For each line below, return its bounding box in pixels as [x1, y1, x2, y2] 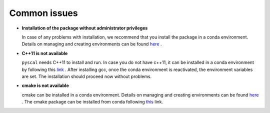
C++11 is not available [21, 50, 68, 56]
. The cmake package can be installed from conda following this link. [21, 99, 163, 105]
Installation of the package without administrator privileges [21, 25, 148, 31]
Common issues [9, 7, 78, 18]
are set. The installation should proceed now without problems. [21, 73, 152, 79]
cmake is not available [21, 82, 69, 88]
